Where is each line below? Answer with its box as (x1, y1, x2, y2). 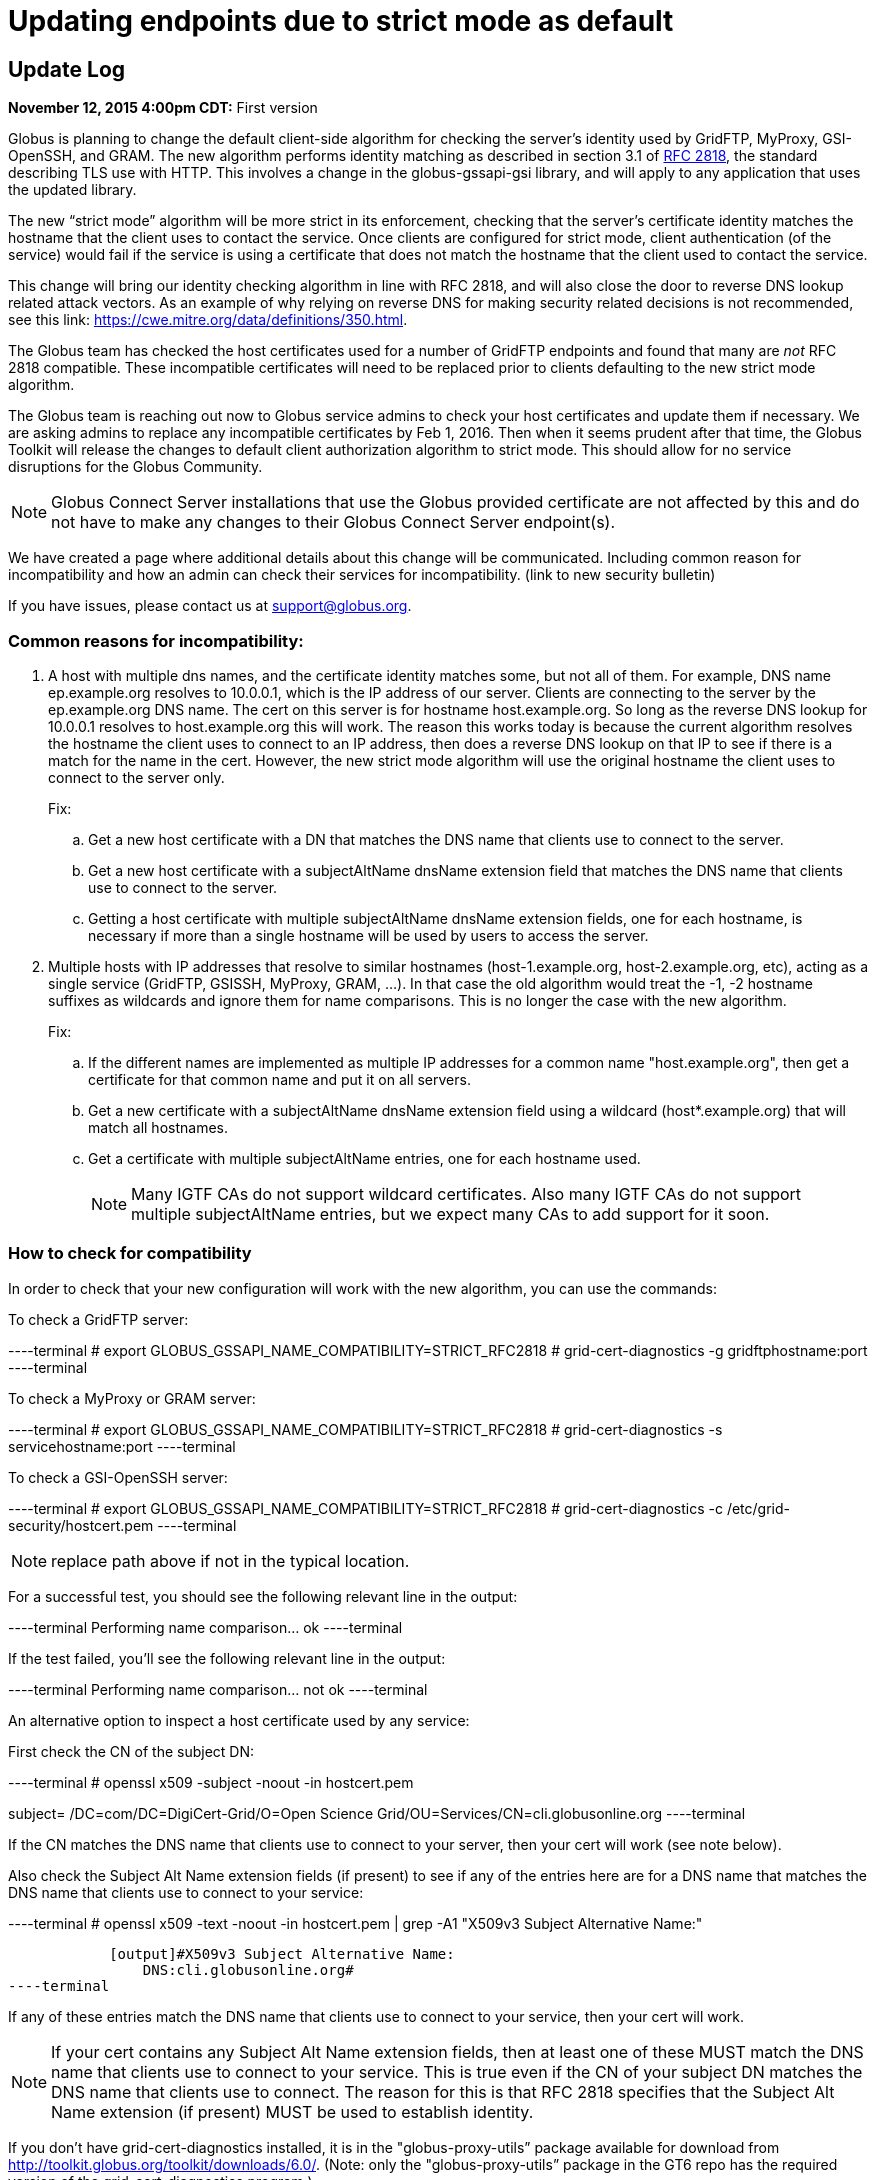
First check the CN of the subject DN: (8, 1742, 255, 1760)
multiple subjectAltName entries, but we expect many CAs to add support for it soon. (131, 1203, 770, 1224)
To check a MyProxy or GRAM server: (8, 1389, 256, 1407)
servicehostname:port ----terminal (8, 1437, 236, 1455)
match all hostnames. (88, 1118, 228, 1136)
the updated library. (8, 181, 137, 199)
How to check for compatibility (8, 1243, 252, 1264)
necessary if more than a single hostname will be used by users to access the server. (88, 926, 649, 944)
